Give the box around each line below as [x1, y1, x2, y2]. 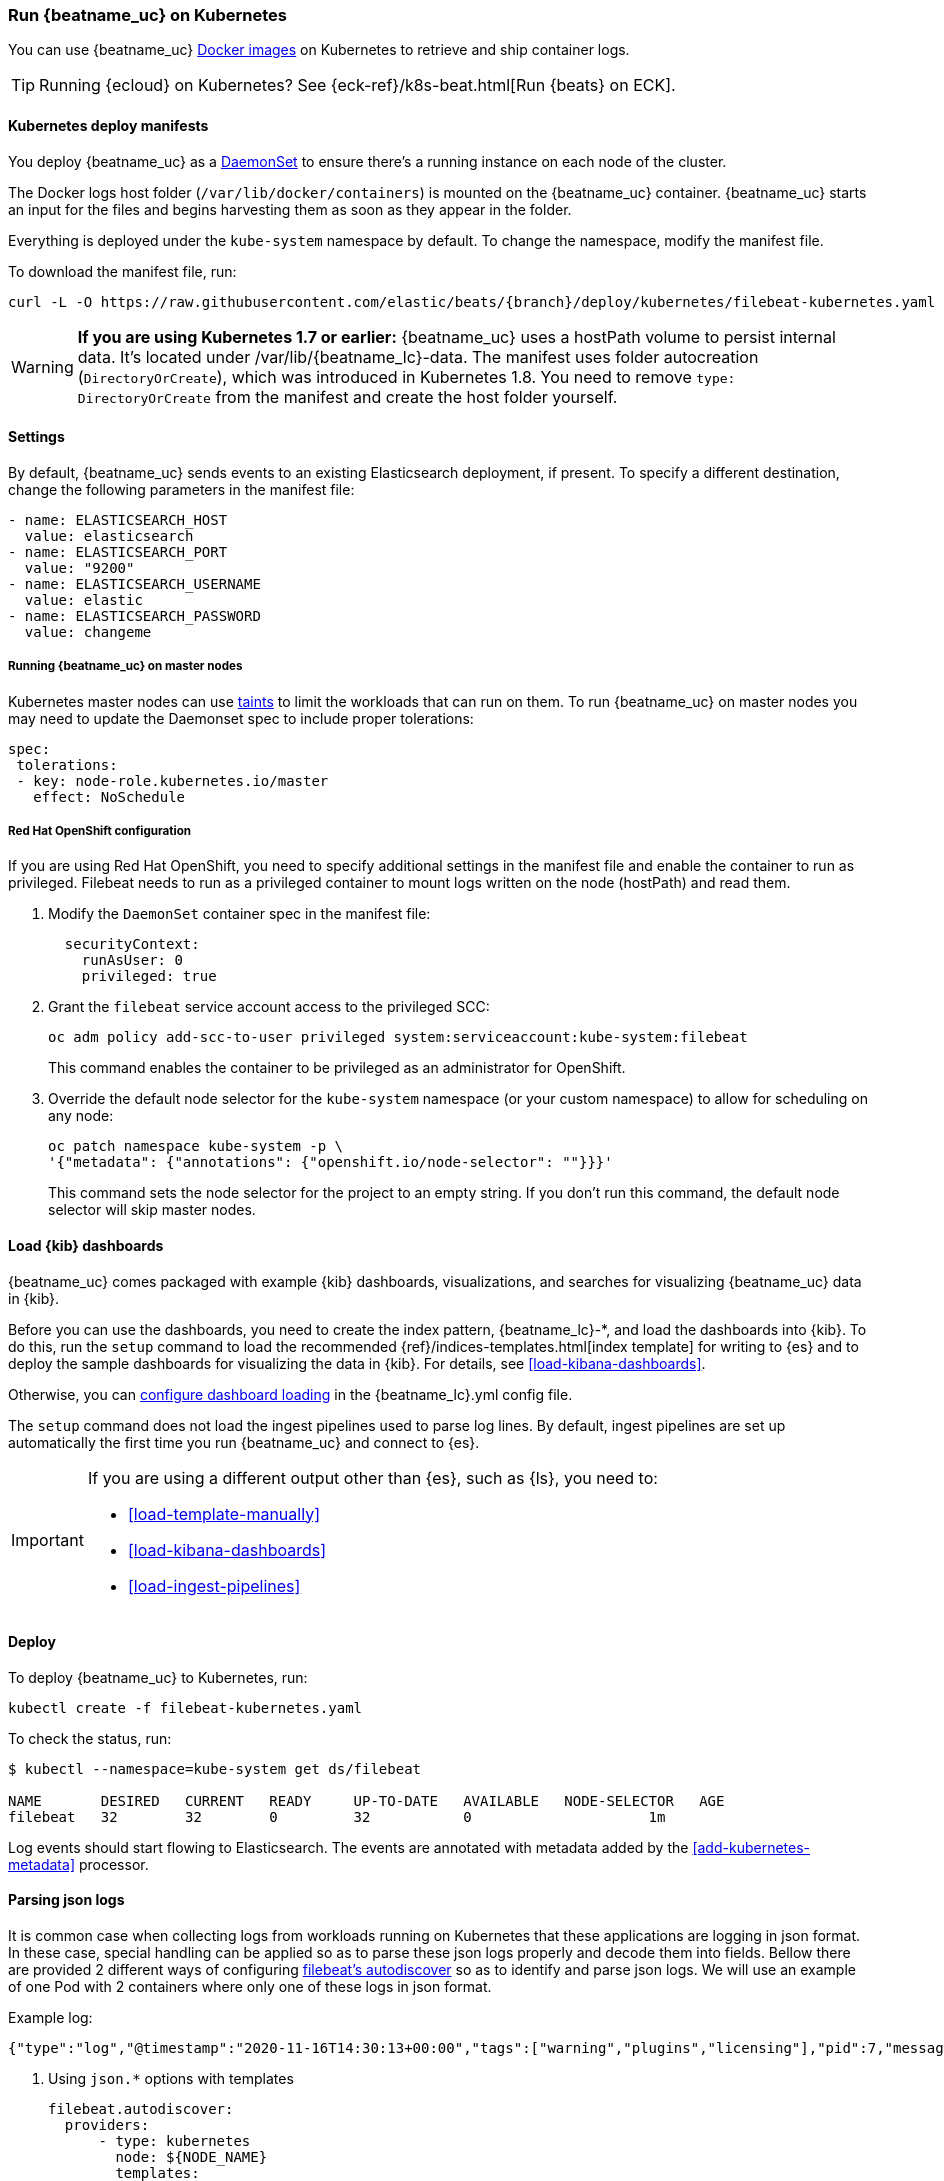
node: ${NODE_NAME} [115, 2149, 268, 2166]
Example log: [8, 2009, 93, 2027]
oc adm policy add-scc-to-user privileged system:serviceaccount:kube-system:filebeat [48, 1029, 748, 1046]
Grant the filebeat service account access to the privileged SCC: [48, 998, 490, 1016]
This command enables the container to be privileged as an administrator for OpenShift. [48, 1059, 626, 1077]
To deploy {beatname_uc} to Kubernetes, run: [8, 1668, 308, 1686]
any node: [48, 1107, 114, 1125]
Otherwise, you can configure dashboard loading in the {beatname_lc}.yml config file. [8, 1385, 573, 1403]
